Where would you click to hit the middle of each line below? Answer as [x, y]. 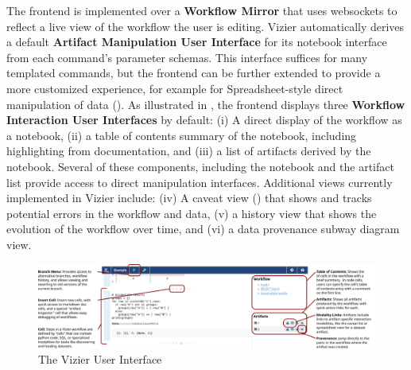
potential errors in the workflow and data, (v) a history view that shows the [192, 213]
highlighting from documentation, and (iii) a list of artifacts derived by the [189, 151]
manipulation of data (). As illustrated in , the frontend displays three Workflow [206, 104]
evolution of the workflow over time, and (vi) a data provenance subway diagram [203, 229]
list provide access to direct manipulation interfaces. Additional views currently [200, 182]
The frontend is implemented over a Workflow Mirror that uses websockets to [202, 10]
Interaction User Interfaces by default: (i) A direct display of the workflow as [204, 120]
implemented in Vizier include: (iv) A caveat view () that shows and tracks [189, 198]
